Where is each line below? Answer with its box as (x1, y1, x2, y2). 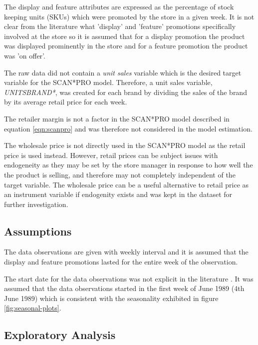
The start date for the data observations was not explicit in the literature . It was (4, 273, 254, 283)
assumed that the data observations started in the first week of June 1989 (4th (4, 283, 245, 293)
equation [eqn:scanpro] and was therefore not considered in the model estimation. (4, 123, 253, 133)
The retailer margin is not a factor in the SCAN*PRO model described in (4, 113, 230, 123)
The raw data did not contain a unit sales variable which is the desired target (4, 67, 242, 77)
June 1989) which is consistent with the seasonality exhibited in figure (4, 292, 219, 303)
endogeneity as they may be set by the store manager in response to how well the (4, 159, 253, 170)
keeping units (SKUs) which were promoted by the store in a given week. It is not (4, 11, 255, 21)
